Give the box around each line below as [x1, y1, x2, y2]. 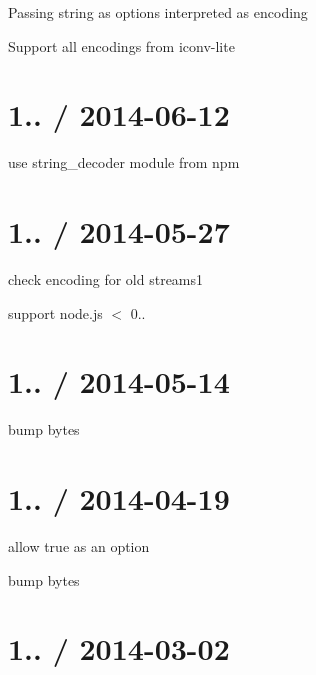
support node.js [8, 302, 103, 323]
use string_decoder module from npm [8, 152, 240, 173]
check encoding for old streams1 [8, 269, 204, 290]
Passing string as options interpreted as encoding [8, 2, 308, 22]
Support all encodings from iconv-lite [8, 35, 235, 56]
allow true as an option [8, 536, 150, 557]
